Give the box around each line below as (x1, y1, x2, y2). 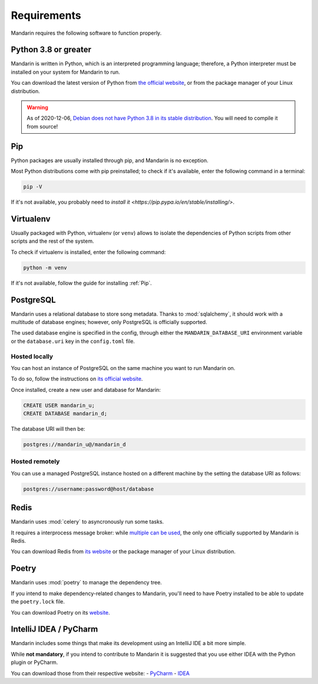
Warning (26, 104, 48, 111)
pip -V (23, 183, 42, 190)
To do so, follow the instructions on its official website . (11, 375, 143, 382)
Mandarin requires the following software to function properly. (11, 29, 162, 37)
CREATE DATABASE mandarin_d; (23, 410, 108, 417)
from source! (26, 123, 58, 130)
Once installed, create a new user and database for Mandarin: (11, 386, 161, 393)
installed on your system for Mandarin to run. (11, 68, 120, 75)
